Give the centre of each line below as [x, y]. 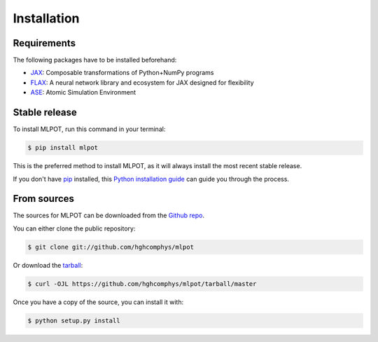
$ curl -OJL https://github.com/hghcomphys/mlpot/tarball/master [142, 283]
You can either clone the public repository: [74, 228]
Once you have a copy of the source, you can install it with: [98, 302]
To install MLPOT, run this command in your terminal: [89, 129]
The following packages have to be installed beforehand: [95, 60]
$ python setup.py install [74, 320]
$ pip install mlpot [63, 148]
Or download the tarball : [48, 265]
